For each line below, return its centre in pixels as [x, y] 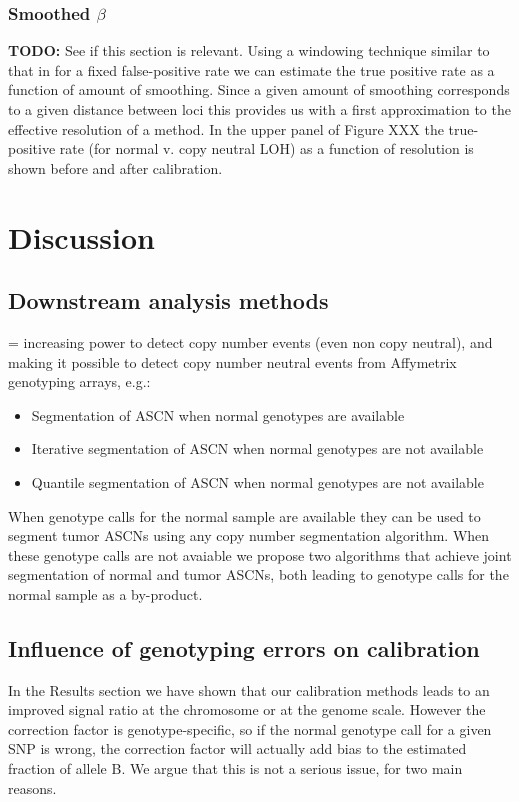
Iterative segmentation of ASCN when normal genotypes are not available [257, 448]
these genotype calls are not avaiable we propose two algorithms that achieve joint [260, 554]
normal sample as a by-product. [105, 593]
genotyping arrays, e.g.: [79, 381]
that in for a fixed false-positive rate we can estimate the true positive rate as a [251, 69]
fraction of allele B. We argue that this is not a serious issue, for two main [235, 768]
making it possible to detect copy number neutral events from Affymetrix [232, 361]
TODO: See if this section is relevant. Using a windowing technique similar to [249, 50]
